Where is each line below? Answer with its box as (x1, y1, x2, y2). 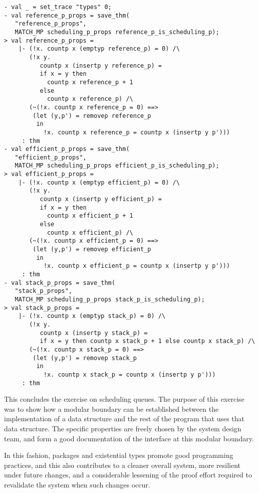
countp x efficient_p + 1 (47, 212, 133, 220)
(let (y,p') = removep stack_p (33, 354, 137, 362)
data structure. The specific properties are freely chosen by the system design (4, 423, 241, 433)
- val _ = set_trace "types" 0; (4, 4, 112, 11)
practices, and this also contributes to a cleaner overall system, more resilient (4, 459, 241, 470)
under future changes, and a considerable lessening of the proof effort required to (4, 469, 252, 480)
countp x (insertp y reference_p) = (40, 62, 162, 69)
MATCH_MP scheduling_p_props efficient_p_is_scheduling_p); (15, 162, 219, 170)
